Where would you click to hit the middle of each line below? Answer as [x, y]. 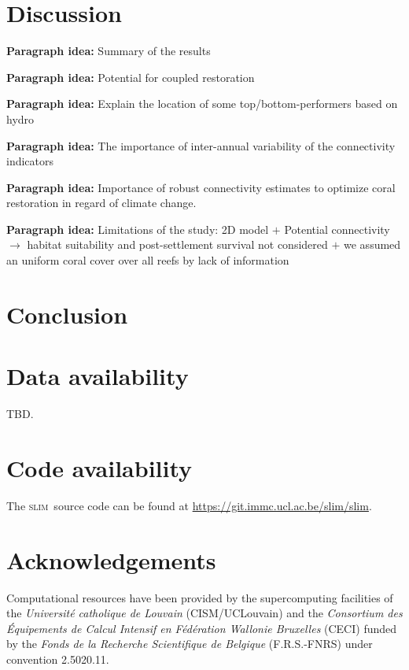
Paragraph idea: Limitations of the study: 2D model [138, 229]
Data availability [98, 376]
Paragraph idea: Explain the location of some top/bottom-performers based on [202, 104]
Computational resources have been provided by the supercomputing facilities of [200, 597]
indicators [30, 161]
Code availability [99, 467]
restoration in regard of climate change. [101, 203]
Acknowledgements [111, 559]
